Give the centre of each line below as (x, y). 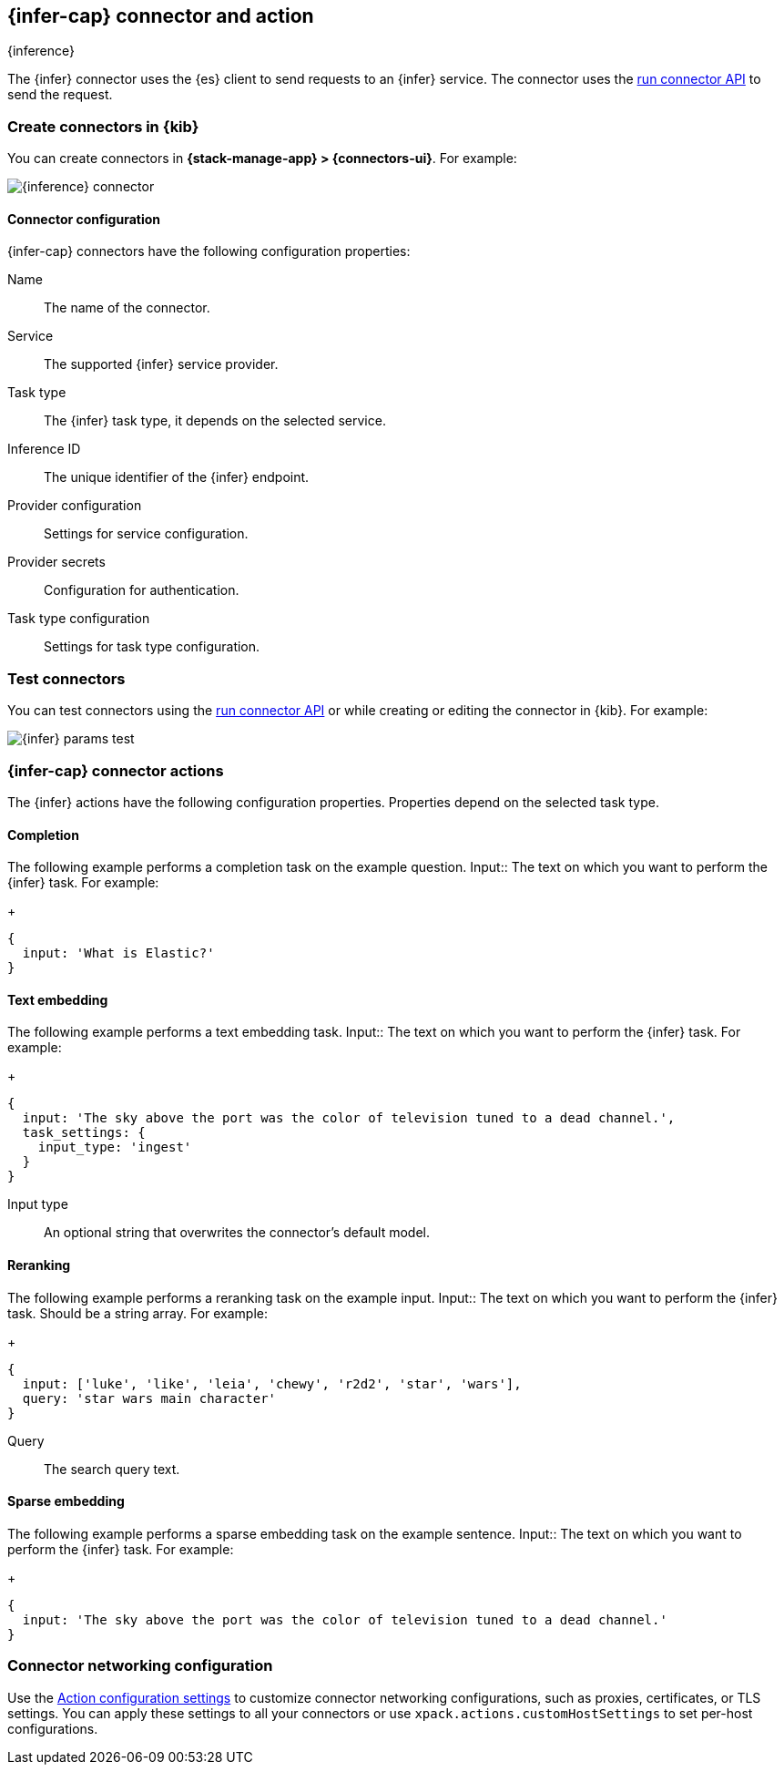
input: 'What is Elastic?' (118, 953)
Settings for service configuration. (146, 534)
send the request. (60, 95)
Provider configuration (75, 506)
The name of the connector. (127, 308)
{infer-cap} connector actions (116, 770)
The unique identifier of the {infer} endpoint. (177, 477)
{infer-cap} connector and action (161, 16)
